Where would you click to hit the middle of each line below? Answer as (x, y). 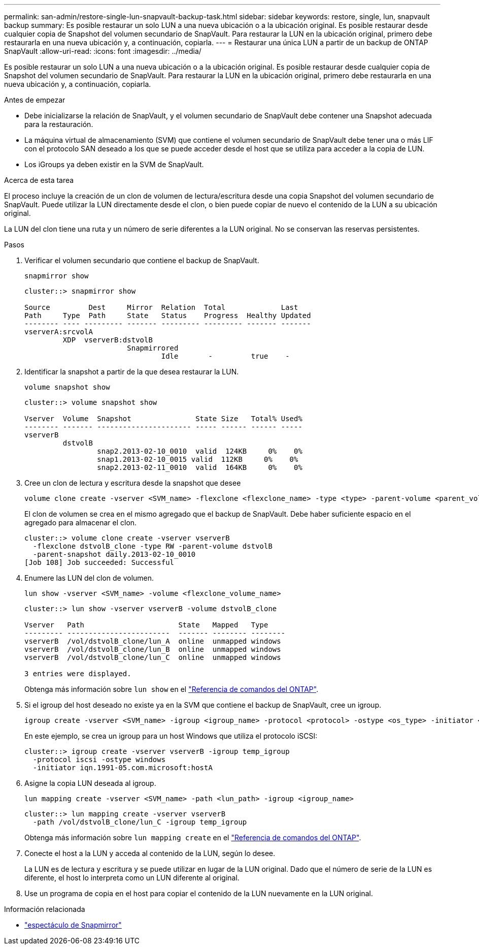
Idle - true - (225, 356)
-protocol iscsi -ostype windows (99, 760)
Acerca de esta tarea (39, 180)
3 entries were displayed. (78, 674)
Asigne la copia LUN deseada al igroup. (90, 783)
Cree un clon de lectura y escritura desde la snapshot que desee (133, 483)
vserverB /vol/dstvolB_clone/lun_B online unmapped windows (153, 649)
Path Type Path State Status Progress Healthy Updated (168, 315)
